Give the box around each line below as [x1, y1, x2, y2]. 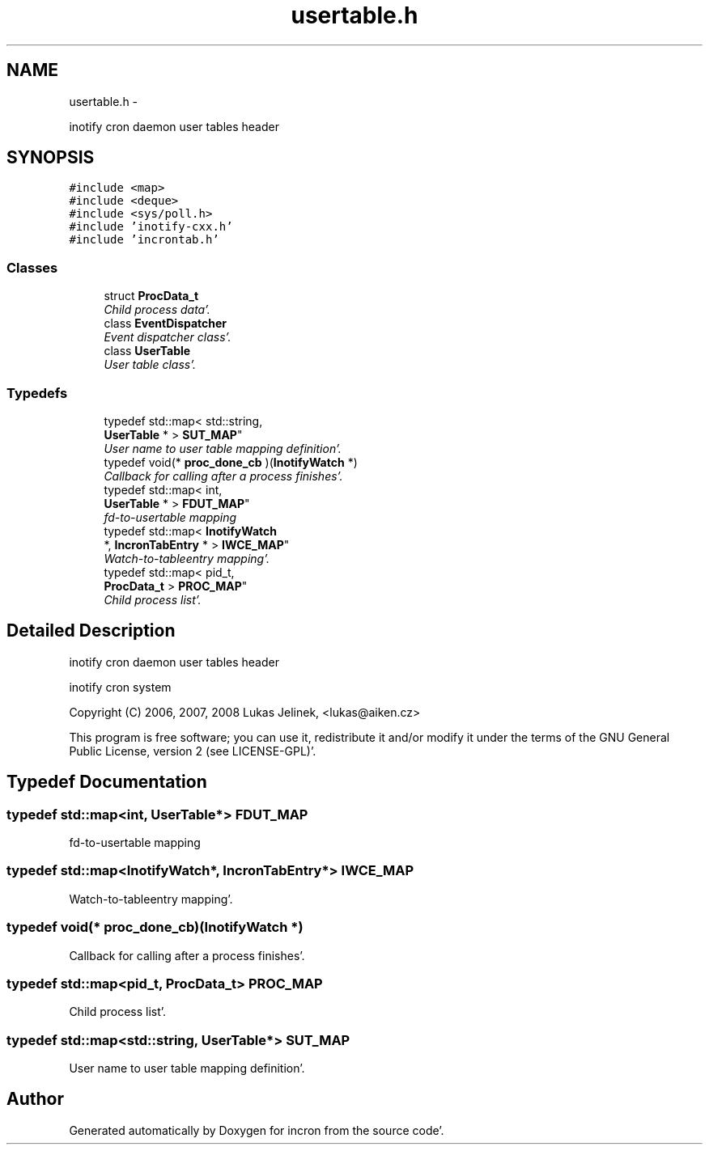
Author [6, 1089, 64, 1110]
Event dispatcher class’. [104, 330, 231, 345]
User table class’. [104, 358, 197, 372]
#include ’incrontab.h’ [69, 233, 219, 247]
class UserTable [104, 344, 191, 358]
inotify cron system [69, 679, 172, 694]
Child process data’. [104, 303, 210, 317]
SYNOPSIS [6, 147, 95, 168]
